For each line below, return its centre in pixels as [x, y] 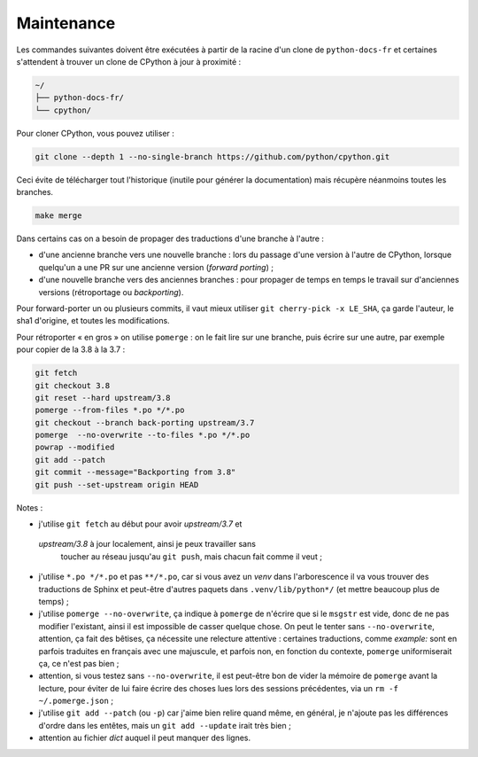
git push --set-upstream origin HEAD [117, 484]
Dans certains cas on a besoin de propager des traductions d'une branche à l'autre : [170, 238]
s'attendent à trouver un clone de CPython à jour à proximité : [129, 61]
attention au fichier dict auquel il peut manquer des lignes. [145, 738]
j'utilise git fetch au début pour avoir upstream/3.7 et [140, 524]
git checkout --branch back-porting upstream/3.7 [145, 422]
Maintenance [66, 23]
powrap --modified [75, 447]
